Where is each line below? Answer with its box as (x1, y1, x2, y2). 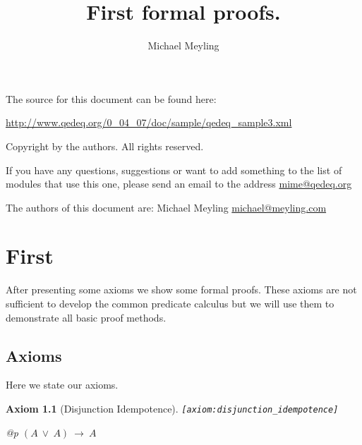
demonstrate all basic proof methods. (6, 310, 167, 324)
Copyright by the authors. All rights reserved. (6, 138, 204, 153)
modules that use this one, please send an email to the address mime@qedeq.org (6, 176, 352, 191)
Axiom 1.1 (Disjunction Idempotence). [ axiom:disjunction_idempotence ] (6, 401, 339, 415)
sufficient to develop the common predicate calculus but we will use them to (6, 296, 334, 310)
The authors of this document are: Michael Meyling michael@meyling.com (6, 200, 327, 214)
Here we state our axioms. (6, 377, 119, 392)
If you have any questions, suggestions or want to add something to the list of (6, 162, 342, 177)
